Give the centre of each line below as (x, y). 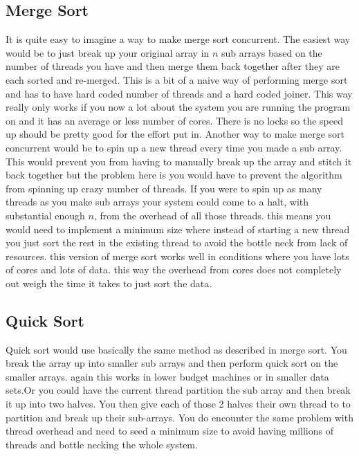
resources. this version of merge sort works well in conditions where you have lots (177, 256)
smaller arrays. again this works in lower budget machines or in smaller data (167, 376)
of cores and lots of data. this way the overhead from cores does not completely (174, 270)
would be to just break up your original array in (108, 52)
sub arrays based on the (272, 52)
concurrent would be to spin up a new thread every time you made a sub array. (174, 147)
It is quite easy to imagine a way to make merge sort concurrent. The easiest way (178, 39)
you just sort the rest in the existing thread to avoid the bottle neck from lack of (177, 243)
